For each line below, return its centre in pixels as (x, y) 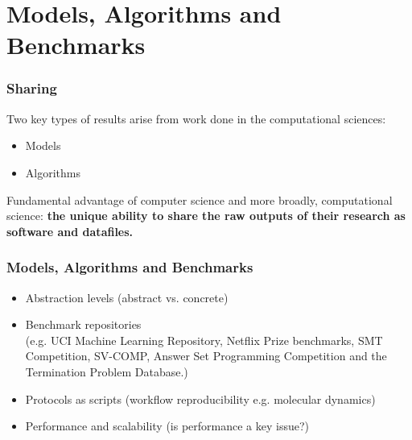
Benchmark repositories (83, 324)
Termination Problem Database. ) (107, 371)
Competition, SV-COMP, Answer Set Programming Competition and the (206, 356)
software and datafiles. (70, 231)
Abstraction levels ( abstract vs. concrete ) (127, 297)
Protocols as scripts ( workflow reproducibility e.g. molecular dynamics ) (200, 398)
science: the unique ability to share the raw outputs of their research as (206, 216)
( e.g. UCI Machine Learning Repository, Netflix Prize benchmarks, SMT (204, 340)
